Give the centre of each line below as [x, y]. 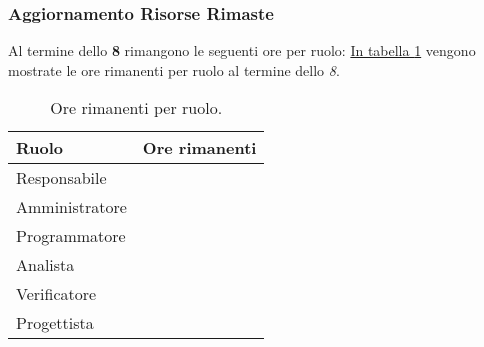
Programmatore [71, 236]
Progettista [55, 323]
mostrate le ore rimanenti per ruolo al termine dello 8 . [174, 69]
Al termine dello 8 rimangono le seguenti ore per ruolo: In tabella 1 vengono [242, 50]
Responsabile [61, 178]
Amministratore [71, 207]
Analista [45, 265]
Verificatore [56, 294]
